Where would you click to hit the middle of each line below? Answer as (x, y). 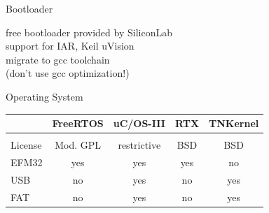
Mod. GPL (78, 145)
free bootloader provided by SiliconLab (89, 32)
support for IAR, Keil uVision (70, 46)
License (26, 145)
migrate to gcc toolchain (58, 59)
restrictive (139, 145)
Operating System (44, 96)
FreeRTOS (78, 123)
